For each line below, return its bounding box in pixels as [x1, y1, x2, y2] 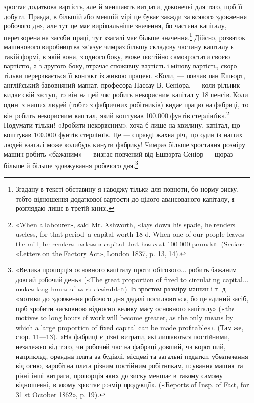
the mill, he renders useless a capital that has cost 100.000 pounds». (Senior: [15, 239, 244, 249]
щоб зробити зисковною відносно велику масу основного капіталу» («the [15, 303, 235, 313]
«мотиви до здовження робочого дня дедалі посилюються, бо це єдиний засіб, [15, 293, 249, 303]
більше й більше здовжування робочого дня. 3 [4, 158, 138, 170]
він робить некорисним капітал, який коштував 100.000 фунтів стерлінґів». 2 [4, 109, 229, 120]
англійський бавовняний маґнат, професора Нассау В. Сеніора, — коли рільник [4, 80, 240, 90]
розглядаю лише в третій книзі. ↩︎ [15, 203, 115, 213]
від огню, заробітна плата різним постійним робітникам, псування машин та [15, 360, 243, 371]
